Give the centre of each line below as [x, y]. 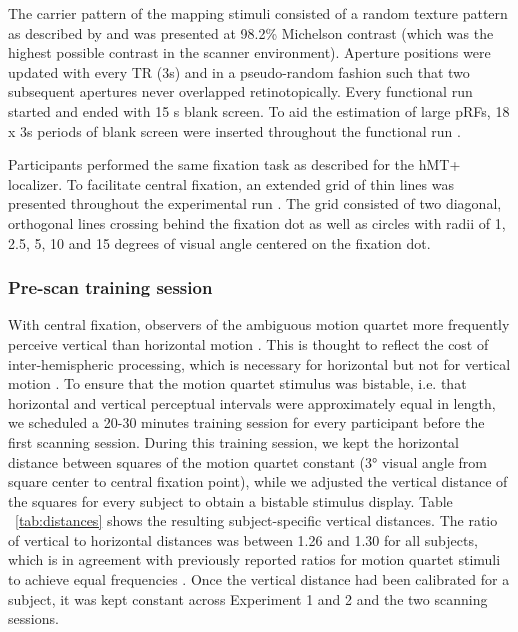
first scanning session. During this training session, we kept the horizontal [233, 441]
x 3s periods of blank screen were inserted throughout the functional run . [234, 130]
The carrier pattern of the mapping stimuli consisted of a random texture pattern [258, 13]
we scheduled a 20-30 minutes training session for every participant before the [246, 422]
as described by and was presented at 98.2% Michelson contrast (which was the [251, 32]
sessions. [33, 618]
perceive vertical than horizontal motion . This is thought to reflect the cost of [248, 343]
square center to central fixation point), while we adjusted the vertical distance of [258, 481]
